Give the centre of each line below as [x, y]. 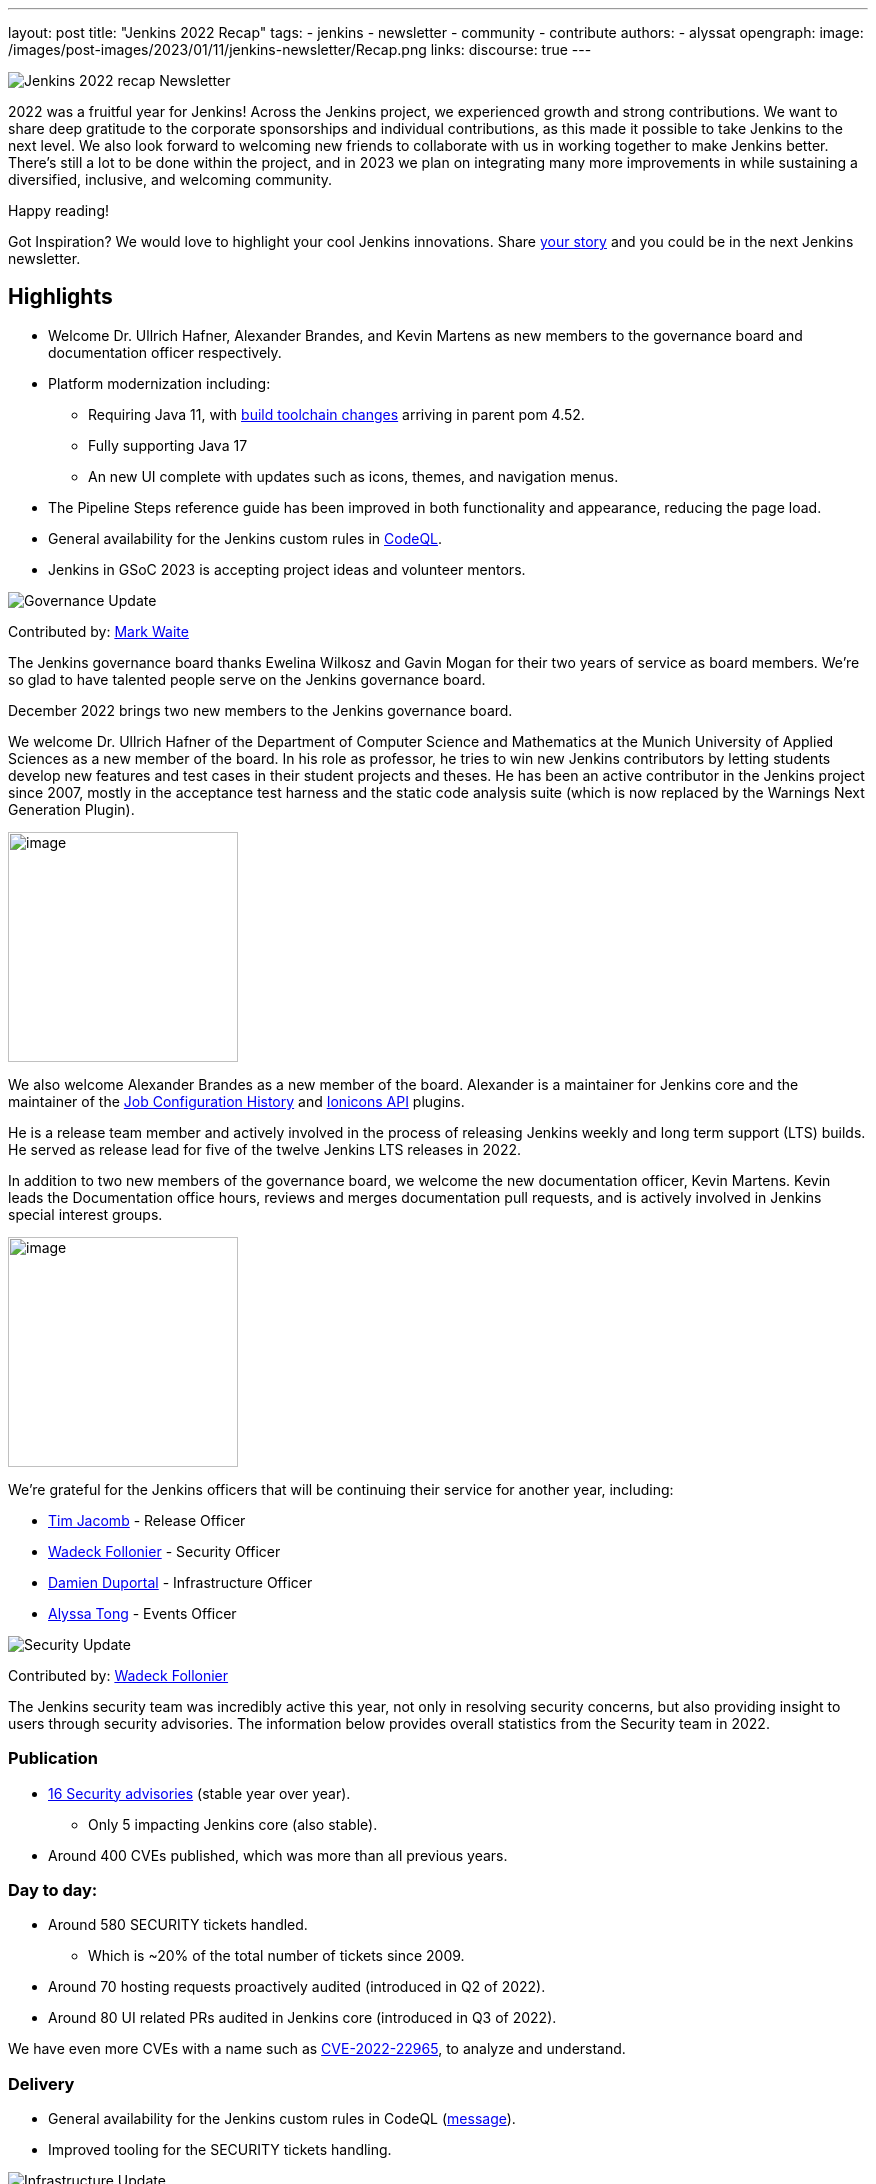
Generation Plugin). [71, 809]
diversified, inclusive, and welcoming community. [170, 179]
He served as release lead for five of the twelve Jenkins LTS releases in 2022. [265, 1149]
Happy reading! [58, 210]
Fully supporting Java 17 [168, 445]
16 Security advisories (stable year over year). [199, 1793]
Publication [53, 1758]
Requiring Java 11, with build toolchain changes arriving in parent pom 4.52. [336, 414]
